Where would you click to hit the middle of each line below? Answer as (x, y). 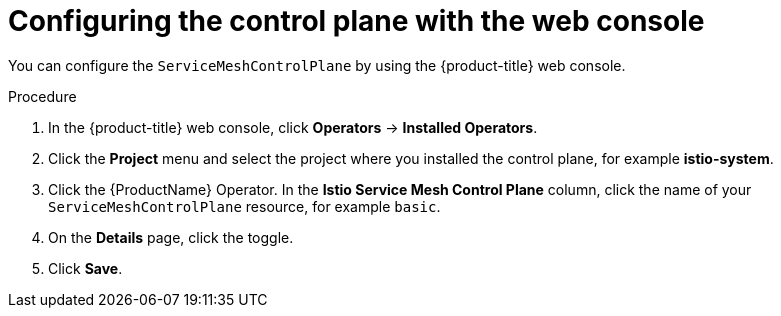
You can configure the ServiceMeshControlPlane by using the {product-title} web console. (317, 65)
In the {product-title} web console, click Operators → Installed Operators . (293, 127)
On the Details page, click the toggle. (171, 237)
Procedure (42, 96)
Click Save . (85, 268)
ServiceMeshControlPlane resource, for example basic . (244, 206)
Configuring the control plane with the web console (356, 21)
